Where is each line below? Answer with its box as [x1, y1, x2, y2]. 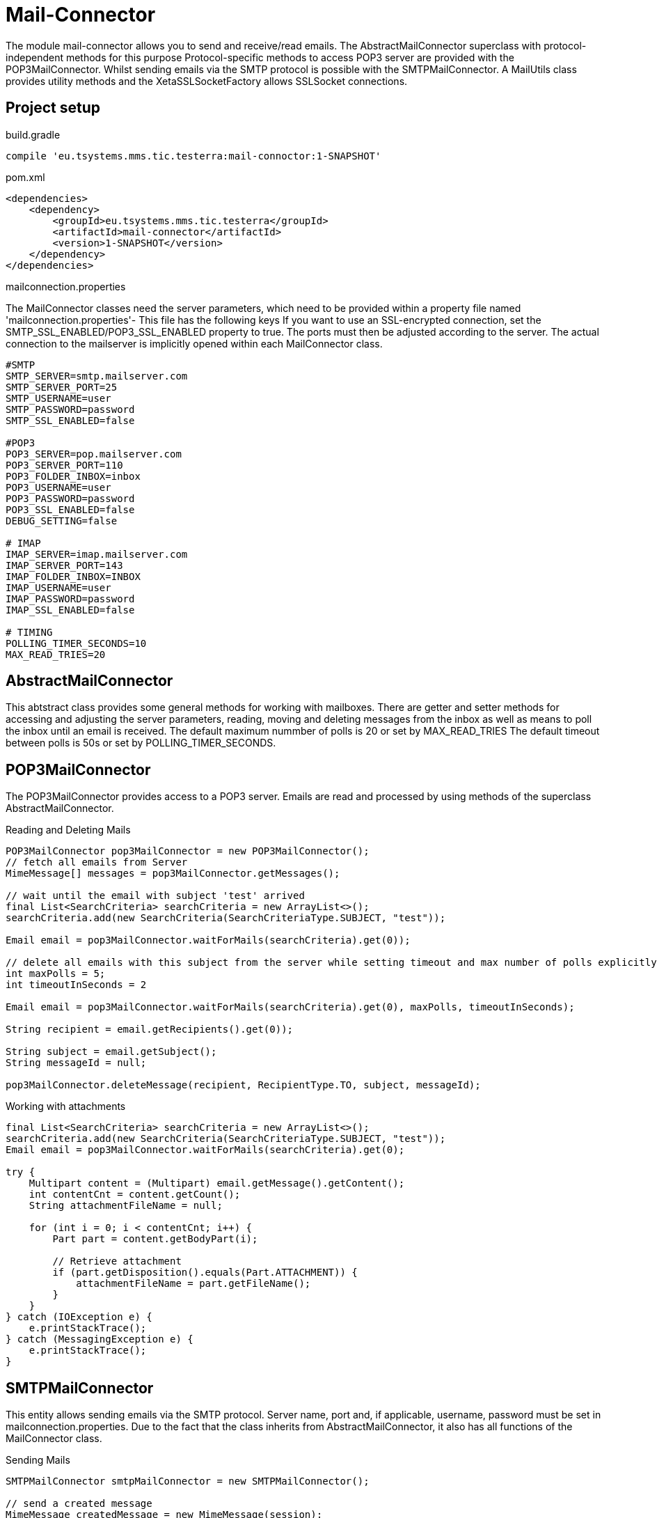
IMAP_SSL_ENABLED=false [6, 604, 135, 616]
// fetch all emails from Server [6, 856, 188, 868]
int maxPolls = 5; [6, 968, 106, 980]
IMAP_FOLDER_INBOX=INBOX [6, 570, 141, 582]
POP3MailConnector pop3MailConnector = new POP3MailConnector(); [6, 845, 370, 857]
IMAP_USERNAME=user [6, 581, 111, 593]
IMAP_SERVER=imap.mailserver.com [6, 548, 188, 560]
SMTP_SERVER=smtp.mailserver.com [6, 370, 188, 382]
